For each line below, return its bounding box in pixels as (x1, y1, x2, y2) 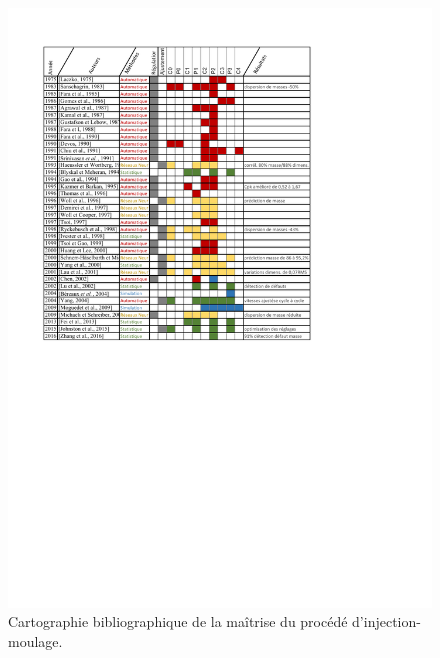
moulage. (8, 630, 63, 651)
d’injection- (352, 611, 421, 632)
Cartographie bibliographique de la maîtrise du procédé (8, 611, 348, 632)
